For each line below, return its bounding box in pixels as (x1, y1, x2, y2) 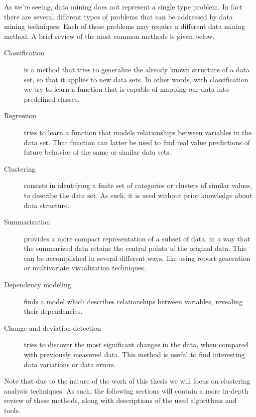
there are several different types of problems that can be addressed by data (4, 11, 233, 21)
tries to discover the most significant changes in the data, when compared (24, 339, 249, 350)
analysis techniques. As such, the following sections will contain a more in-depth (4, 385, 249, 396)
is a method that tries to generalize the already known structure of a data (24, 64, 250, 74)
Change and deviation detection (4, 322, 101, 333)
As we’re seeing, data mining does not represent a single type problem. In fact (4, 1, 243, 11)
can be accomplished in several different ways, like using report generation (24, 252, 251, 263)
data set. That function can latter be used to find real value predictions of (24, 137, 250, 147)
